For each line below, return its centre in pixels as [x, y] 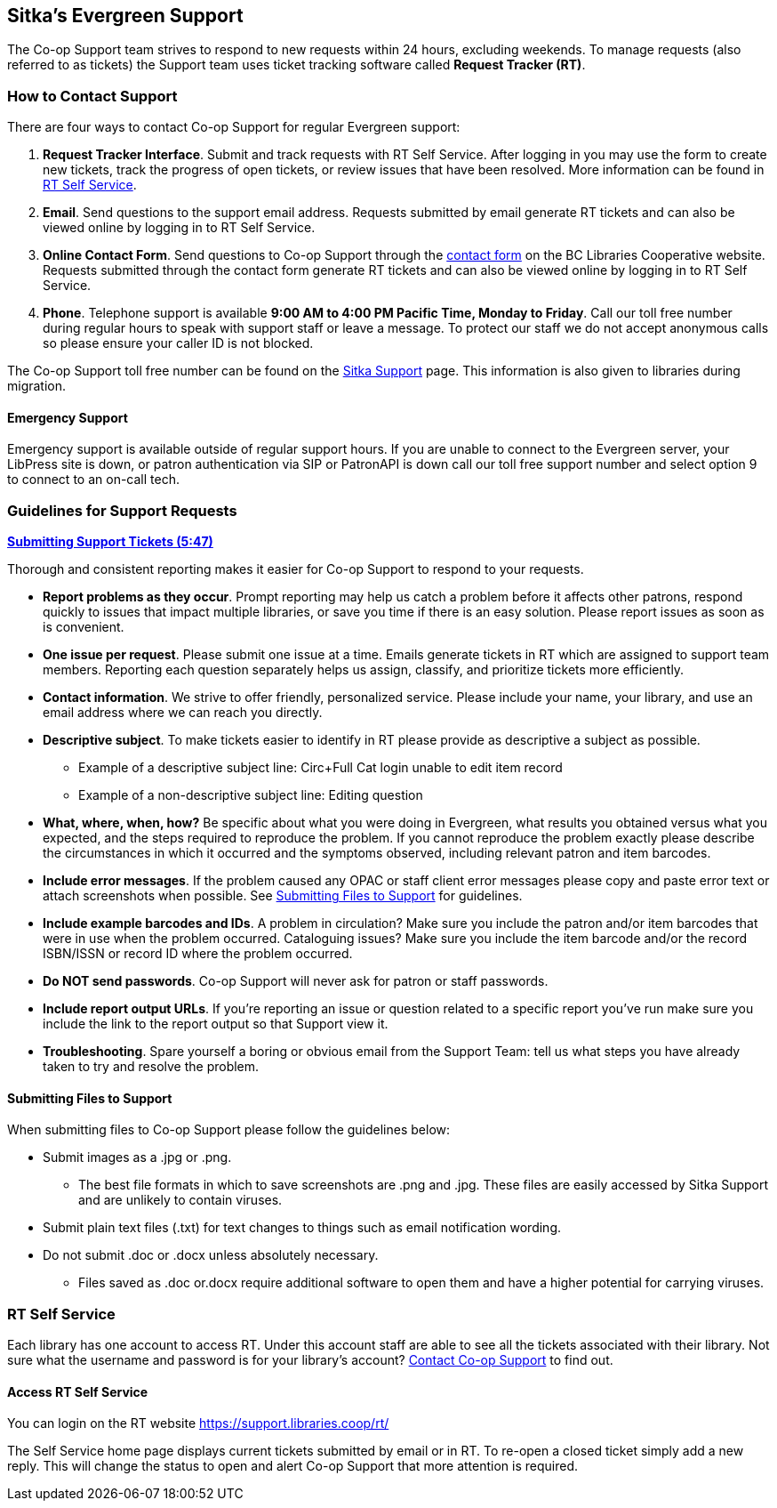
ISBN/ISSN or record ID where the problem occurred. [198, 954]
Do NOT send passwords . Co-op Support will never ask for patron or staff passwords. [296, 981]
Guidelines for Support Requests [122, 510]
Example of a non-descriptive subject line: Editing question [251, 795]
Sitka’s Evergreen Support [125, 16]
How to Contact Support [92, 96]
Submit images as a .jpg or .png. [137, 1157]
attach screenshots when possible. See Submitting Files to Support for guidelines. [283, 896]
